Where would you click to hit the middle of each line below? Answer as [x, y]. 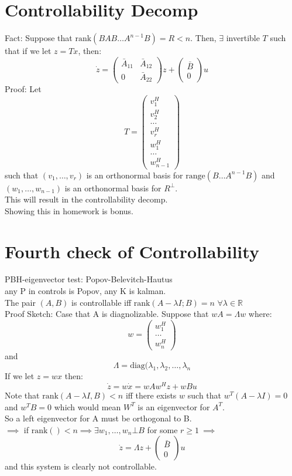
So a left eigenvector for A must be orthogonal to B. [98, 418]
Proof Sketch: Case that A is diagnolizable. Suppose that [107, 314]
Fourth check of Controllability [132, 251]
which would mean [87, 406]
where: [260, 314]
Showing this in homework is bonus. [69, 210]
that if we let [28, 51]
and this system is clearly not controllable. [81, 466]
